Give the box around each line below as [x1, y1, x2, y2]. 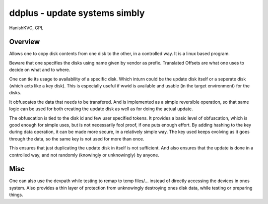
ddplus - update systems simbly [9, 7, 145, 18]
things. [9, 192, 23, 198]
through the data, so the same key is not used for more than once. [9, 136, 144, 141]
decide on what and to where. [9, 67, 70, 73]
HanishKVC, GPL [9, 25, 44, 31]
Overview [9, 38, 40, 46]
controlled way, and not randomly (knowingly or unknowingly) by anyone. [9, 152, 160, 158]
